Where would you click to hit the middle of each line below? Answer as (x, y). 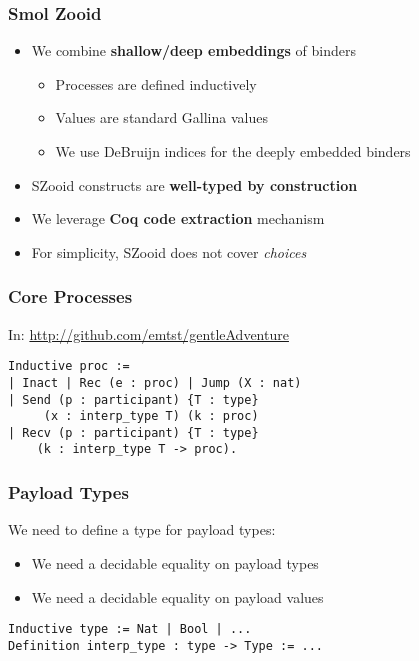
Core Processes (70, 296)
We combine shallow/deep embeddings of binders (193, 50)
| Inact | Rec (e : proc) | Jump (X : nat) (155, 382)
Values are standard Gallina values (161, 117)
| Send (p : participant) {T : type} (133, 399)
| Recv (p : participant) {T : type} (133, 432)
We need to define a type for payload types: (142, 529)
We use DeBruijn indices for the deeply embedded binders (233, 151)
